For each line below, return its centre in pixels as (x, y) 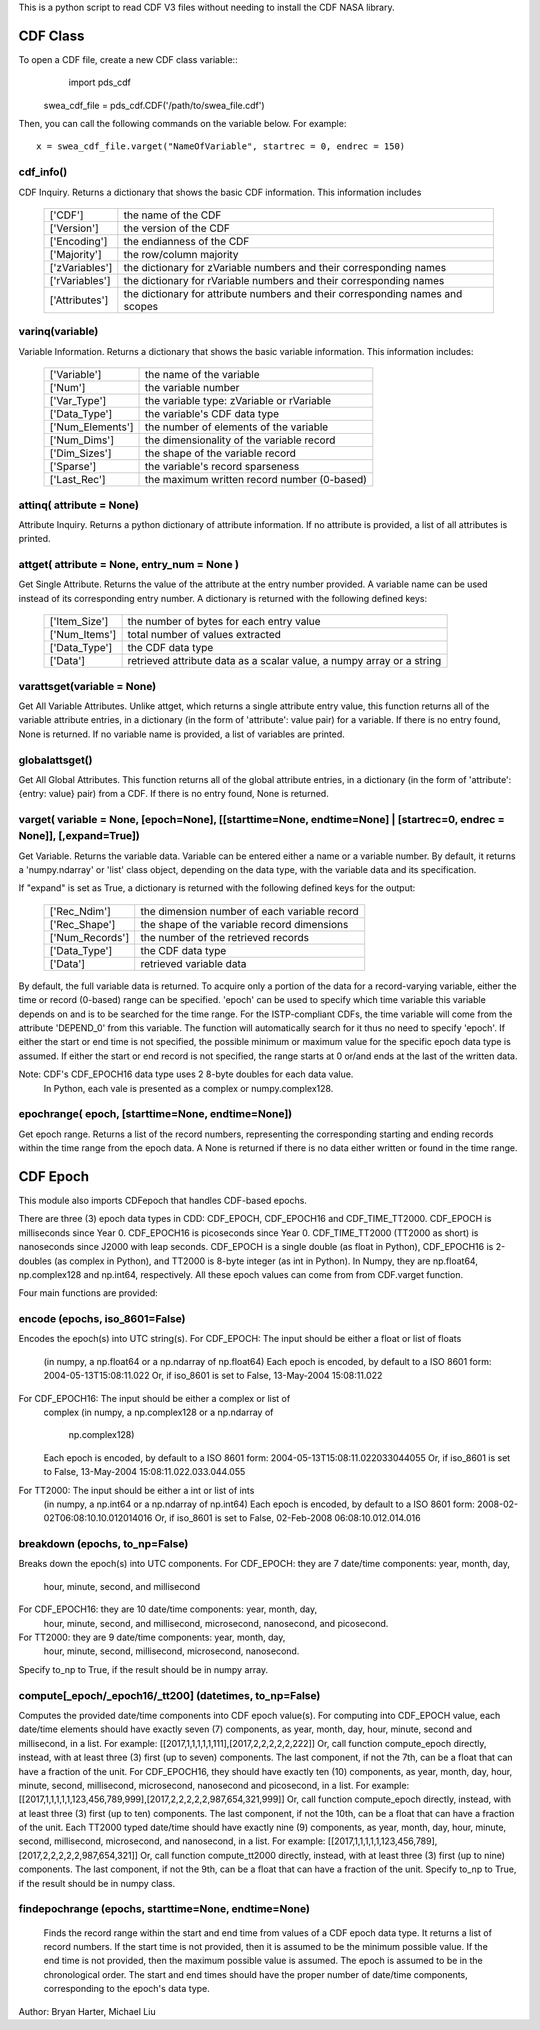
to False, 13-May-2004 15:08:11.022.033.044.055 (144, 1472)
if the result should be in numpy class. (96, 1883)
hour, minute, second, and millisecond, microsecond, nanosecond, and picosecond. (216, 1623)
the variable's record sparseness (222, 467)
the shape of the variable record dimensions (244, 924)
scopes (141, 306)
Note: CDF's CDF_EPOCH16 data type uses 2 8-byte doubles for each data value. (186, 1074)
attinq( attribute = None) (79, 505)
